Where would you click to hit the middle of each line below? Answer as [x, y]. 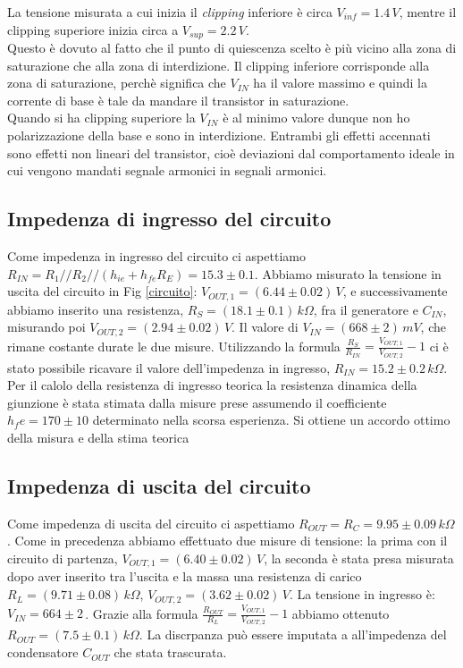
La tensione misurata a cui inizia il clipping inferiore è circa [170, 12]
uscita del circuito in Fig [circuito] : [102, 291]
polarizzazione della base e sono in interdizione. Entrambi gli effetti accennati [219, 135]
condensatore [43, 652]
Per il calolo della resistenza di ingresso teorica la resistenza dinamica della [212, 385]
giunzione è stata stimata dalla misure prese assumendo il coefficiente [197, 402]
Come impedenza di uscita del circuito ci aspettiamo [151, 523]
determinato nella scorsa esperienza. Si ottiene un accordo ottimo [271, 420]
